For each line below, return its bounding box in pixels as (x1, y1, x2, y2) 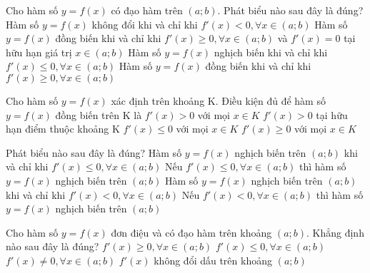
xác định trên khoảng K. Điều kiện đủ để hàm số (111, 93, 326, 108)
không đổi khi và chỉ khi (91, 16, 198, 31)
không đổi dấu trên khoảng (154, 252, 272, 267)
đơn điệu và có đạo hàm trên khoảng (111, 225, 272, 239)
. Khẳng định (306, 225, 364, 239)
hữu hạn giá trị (6, 44, 72, 59)
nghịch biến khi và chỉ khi (214, 44, 328, 59)
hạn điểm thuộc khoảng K (6, 121, 120, 136)
